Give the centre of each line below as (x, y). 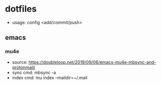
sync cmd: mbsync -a (34, 72)
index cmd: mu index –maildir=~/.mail (50, 77)
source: (20, 62)
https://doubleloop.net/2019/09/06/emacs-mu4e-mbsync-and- (92, 62)
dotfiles (21, 9)
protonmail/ (24, 67)
